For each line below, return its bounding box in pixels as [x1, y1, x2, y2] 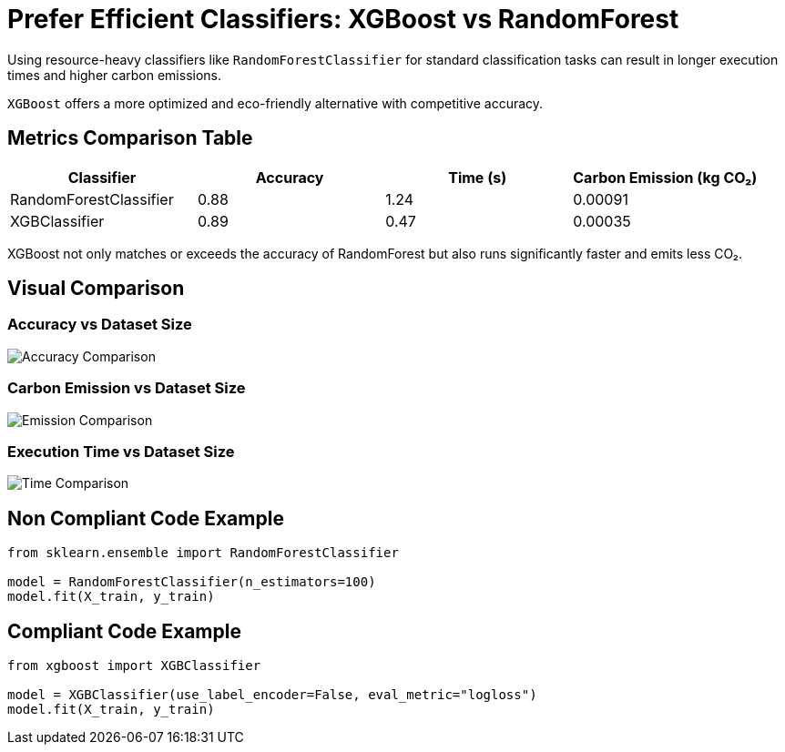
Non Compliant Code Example [7, 506, 284, 530]
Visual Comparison [7, 277, 185, 300]
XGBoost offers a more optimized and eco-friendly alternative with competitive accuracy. [7, 95, 544, 111]
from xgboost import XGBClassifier [7, 658, 261, 673]
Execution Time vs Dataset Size [7, 442, 235, 461]
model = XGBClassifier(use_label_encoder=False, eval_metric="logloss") [7, 687, 537, 702]
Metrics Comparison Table [7, 127, 253, 150]
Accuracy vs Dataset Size [7, 315, 192, 334]
